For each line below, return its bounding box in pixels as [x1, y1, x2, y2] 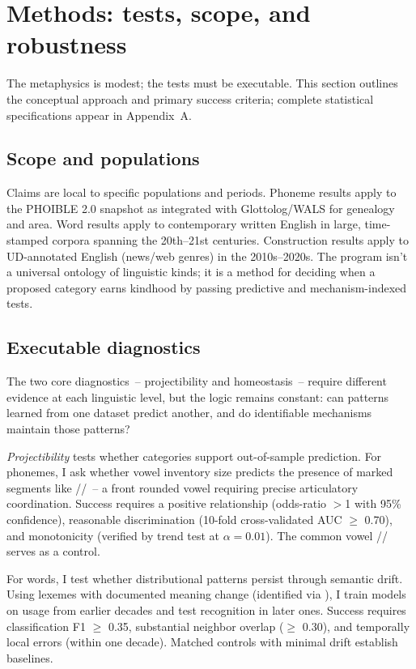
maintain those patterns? [6, 420, 130, 437]
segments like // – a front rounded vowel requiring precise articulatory [6, 479, 359, 496]
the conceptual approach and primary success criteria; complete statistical [6, 90, 374, 107]
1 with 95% [345, 495, 401, 512]
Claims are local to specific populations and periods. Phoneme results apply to [6, 184, 397, 201]
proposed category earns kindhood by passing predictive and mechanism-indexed [6, 279, 407, 296]
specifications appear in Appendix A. [6, 106, 192, 123]
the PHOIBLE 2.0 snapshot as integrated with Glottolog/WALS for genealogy [6, 199, 395, 216]
